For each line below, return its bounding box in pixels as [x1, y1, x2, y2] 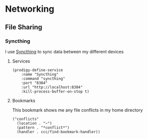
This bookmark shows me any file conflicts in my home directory [12, 107, 143, 113]
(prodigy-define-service [12, 68, 63, 72]
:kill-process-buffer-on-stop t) [21, 89, 90, 94]
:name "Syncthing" [21, 72, 59, 77]
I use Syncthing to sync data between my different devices [5, 48, 124, 54]
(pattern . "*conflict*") [17, 125, 70, 130]
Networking [5, 3, 55, 15]
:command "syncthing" [21, 76, 65, 81]
